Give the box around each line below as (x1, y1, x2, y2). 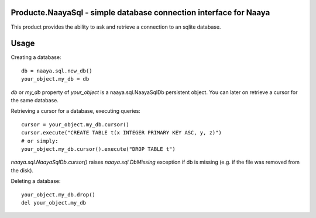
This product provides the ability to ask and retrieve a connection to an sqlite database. (11, 23, 221, 30)
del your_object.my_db (21, 199, 87, 206)
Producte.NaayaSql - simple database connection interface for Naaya (11, 8, 270, 18)
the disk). (11, 167, 34, 174)
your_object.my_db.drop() (21, 191, 96, 198)
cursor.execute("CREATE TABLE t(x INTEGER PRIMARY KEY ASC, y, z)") (21, 129, 222, 136)
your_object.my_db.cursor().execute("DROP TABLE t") (21, 146, 176, 152)
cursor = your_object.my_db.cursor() (21, 121, 130, 128)
